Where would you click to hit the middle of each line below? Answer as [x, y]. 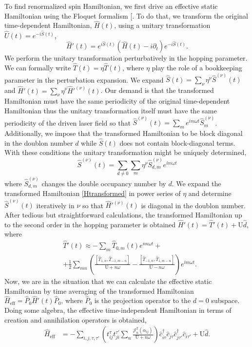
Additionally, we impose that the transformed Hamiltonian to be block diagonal [124, 133]
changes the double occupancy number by [104, 183]
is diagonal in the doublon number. [193, 205]
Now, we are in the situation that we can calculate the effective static [108, 281]
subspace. [225, 300]
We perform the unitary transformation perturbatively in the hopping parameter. [126, 58]
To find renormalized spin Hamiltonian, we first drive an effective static [111, 6]
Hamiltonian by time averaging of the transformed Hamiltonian [99, 291]
